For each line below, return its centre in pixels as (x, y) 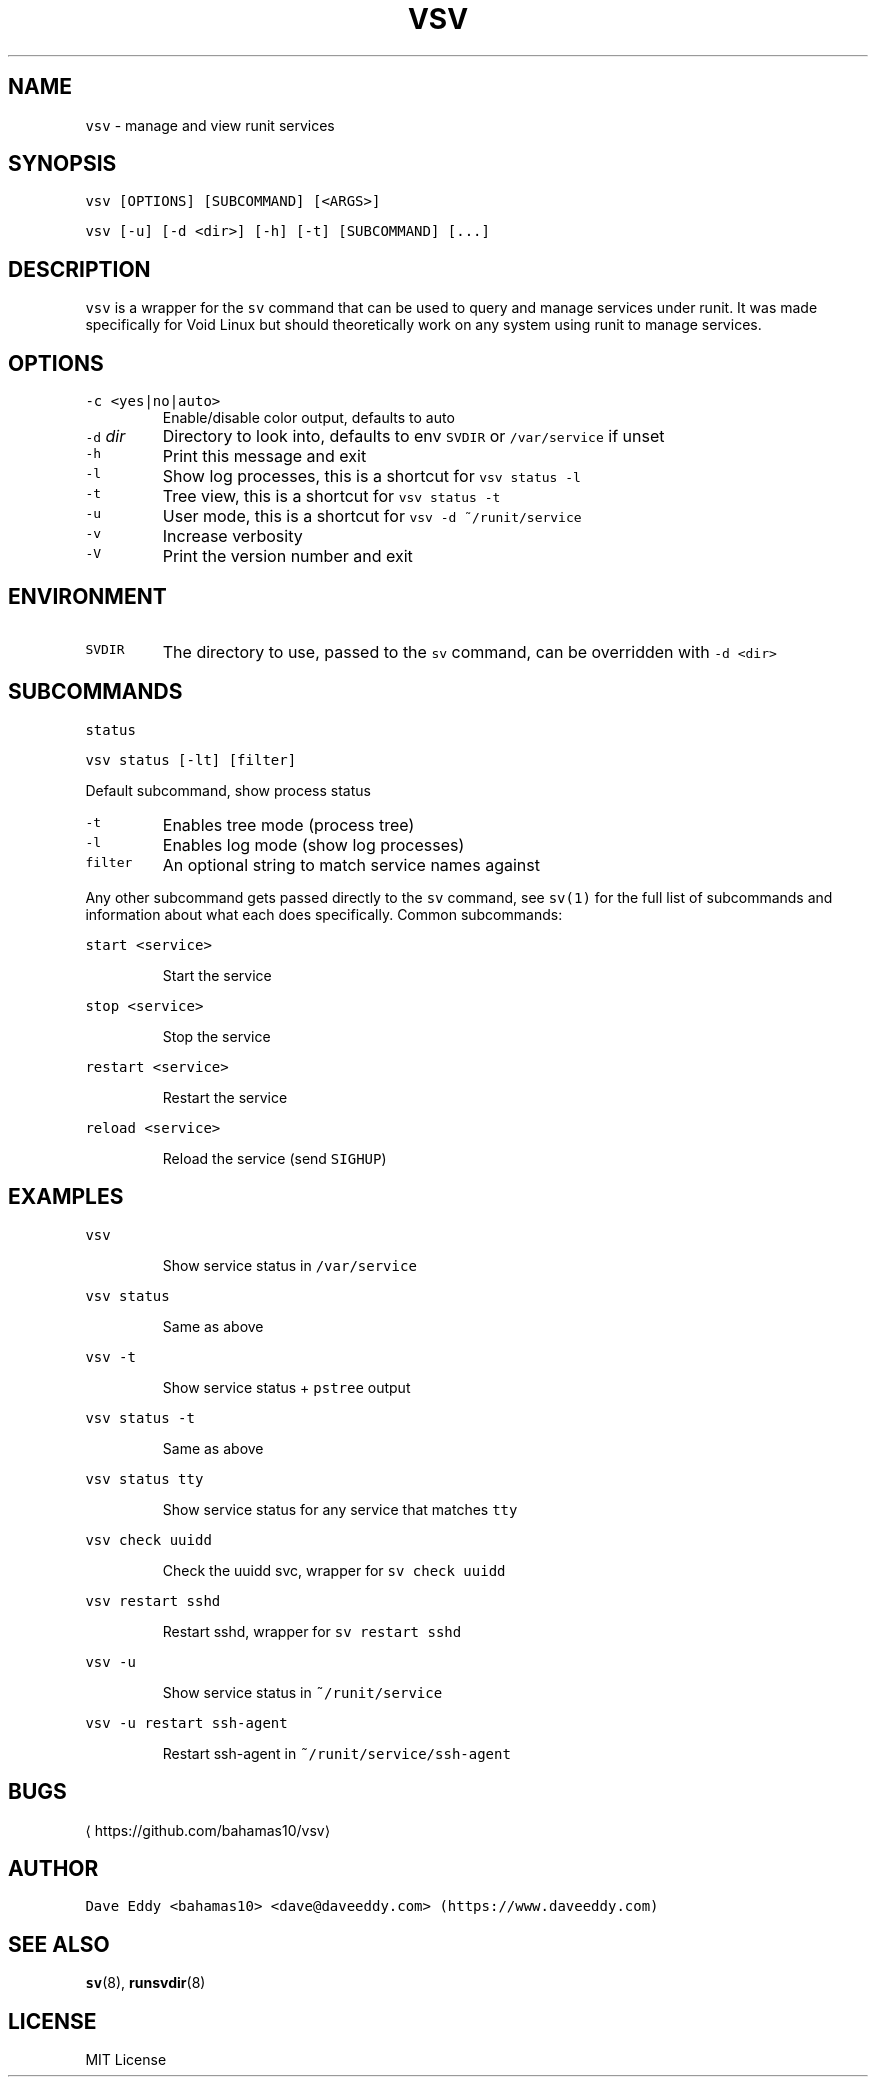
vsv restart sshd (153, 1600)
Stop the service (216, 1036)
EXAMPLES (66, 1197)
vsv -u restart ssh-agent (186, 1722)
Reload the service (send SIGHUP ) (274, 1158)
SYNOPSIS (62, 164)
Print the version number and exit (287, 556)
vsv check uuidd (148, 1539)
